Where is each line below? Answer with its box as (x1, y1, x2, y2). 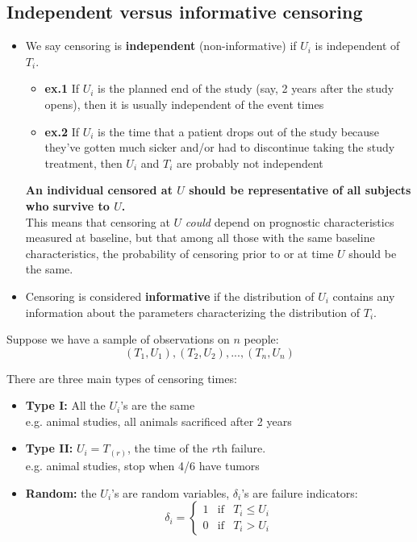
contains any (332, 287, 395, 304)
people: (244, 331, 279, 348)
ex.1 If (44, 80, 79, 97)
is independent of (315, 37, 400, 54)
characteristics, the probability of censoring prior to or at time (25, 244, 334, 261)
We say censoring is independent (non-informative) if (25, 37, 297, 54)
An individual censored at (25, 181, 173, 198)
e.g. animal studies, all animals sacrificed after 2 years (25, 412, 292, 429)
